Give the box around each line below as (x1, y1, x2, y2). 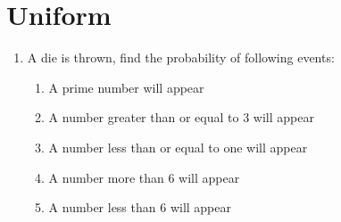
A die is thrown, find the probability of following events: (27, 48, 335, 67)
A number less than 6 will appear (48, 198, 231, 217)
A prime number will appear (48, 78, 204, 96)
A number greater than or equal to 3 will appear (48, 108, 314, 127)
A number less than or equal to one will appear (48, 137, 308, 156)
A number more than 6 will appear (48, 168, 240, 186)
